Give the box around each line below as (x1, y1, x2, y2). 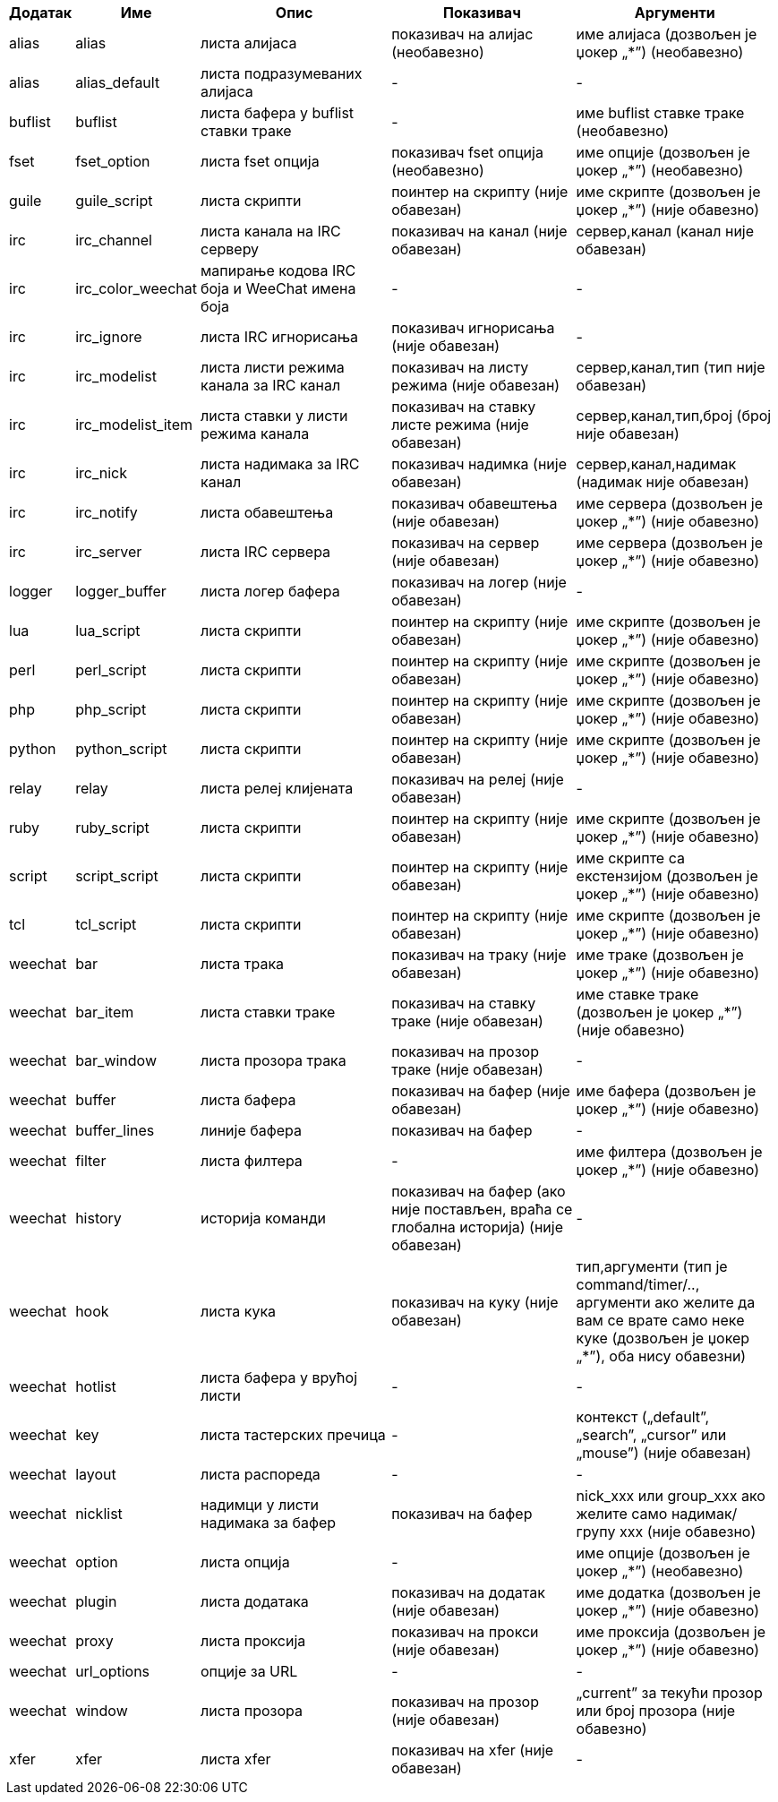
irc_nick (75, 464, 127, 482)
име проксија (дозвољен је (576, 1623, 766, 1641)
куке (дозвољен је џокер (576, 1329, 750, 1347)
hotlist (75, 1377, 116, 1395)
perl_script (75, 661, 147, 679)
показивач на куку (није (391, 1293, 559, 1311)
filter (75, 1152, 107, 1170)
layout (75, 1465, 116, 1483)
